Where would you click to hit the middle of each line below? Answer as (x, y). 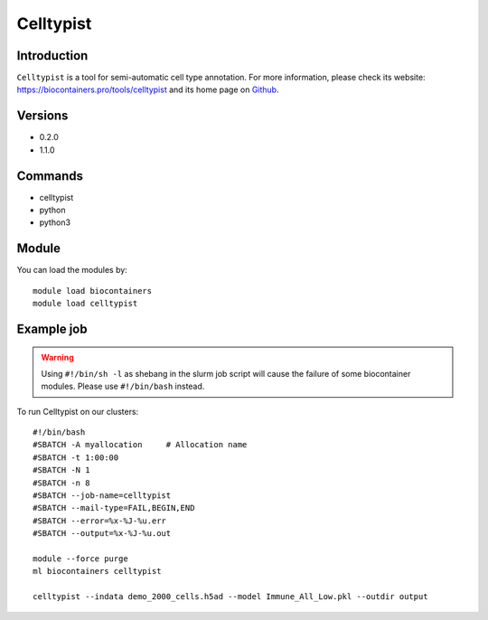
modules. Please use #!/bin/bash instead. (123, 386)
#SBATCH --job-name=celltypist (102, 496)
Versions (42, 116)
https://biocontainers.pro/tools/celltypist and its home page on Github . (148, 89)
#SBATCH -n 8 (61, 483)
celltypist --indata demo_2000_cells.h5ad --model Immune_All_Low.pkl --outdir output (230, 597)
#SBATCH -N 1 (61, 470)
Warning (57, 357)
